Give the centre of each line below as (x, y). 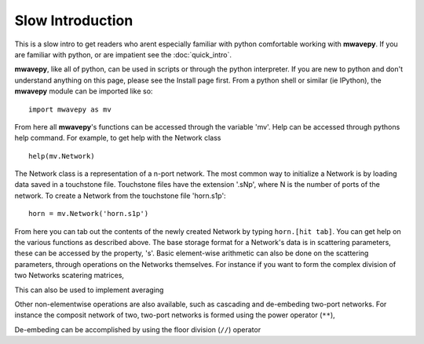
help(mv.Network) (62, 156)
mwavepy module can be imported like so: (84, 91)
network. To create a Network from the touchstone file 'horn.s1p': (121, 196)
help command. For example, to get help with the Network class (118, 138)
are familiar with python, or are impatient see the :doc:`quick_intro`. (123, 54)
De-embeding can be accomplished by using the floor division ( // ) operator (138, 329)
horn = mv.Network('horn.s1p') (89, 214)
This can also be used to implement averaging (89, 290)
